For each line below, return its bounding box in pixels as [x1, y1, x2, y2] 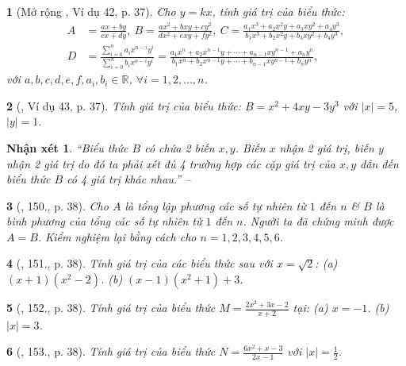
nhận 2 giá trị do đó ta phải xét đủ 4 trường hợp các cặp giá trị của [6, 155, 335, 171]
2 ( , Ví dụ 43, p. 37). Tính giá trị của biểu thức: [6, 97, 241, 114]
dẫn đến [360, 155, 399, 171]
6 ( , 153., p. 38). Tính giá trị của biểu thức [6, 343, 216, 360]
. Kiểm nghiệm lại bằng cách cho [37, 228, 197, 245]
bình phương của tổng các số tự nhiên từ [6, 213, 202, 229]
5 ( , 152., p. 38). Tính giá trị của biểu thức [6, 299, 216, 316]
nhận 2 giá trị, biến [279, 139, 374, 156]
